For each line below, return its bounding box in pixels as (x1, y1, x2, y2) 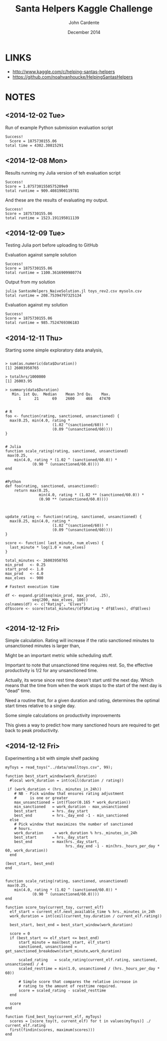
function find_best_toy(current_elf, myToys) (5, 1014, 101, 1019)
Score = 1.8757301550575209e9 (5, 183, 68, 189)
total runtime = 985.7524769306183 (5, 320, 79, 325)
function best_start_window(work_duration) (5, 773, 97, 778)
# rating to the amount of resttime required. (18, 983, 117, 988)
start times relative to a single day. (5, 702, 76, 708)
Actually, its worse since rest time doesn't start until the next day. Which (5, 677, 154, 683)
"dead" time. (5, 687, 31, 693)
